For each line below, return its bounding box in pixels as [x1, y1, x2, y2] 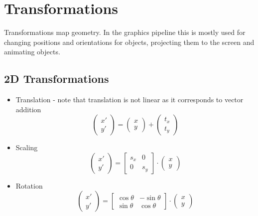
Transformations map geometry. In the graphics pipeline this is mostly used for [4, 27, 246, 37]
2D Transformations [4, 71, 109, 86]
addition [15, 104, 41, 114]
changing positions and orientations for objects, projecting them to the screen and [4, 36, 255, 47]
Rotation [15, 180, 43, 191]
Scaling [15, 142, 38, 153]
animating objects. [4, 46, 60, 57]
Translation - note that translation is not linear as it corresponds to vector [15, 94, 244, 105]
